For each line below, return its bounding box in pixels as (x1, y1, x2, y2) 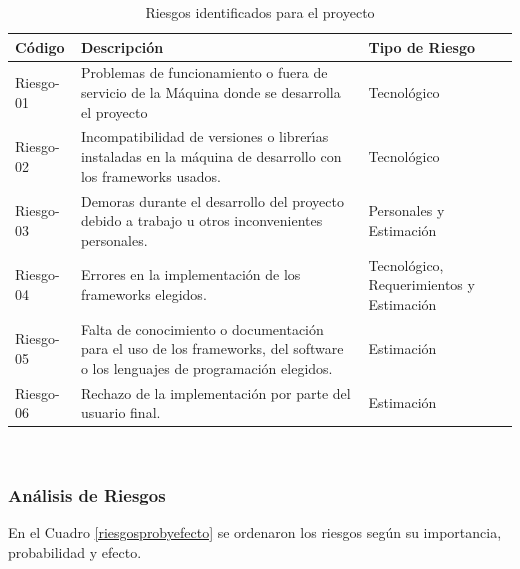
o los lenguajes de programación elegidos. (80, 357, 333, 378)
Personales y (368, 200, 445, 221)
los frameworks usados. (80, 165, 221, 186)
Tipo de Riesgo (368, 36, 475, 57)
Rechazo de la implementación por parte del (80, 382, 351, 403)
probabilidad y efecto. (8, 541, 142, 562)
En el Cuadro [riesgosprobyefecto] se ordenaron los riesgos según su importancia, (8, 522, 502, 543)
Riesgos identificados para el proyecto (145, 2, 375, 22)
